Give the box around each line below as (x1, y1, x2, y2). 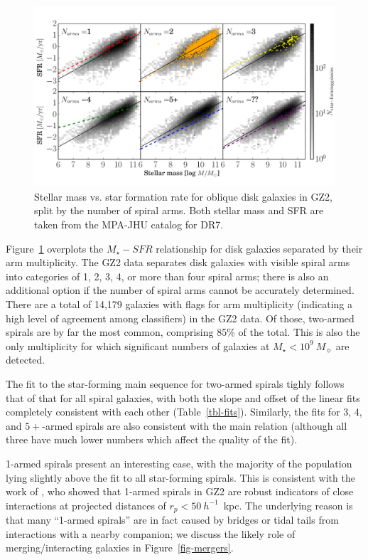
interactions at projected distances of (6, 497, 166, 512)
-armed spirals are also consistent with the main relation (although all (42, 418, 347, 433)
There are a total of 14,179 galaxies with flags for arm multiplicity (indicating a (6, 296, 352, 311)
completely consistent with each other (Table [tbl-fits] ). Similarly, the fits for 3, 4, (6, 404, 362, 419)
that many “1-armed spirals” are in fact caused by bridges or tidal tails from (6, 512, 339, 527)
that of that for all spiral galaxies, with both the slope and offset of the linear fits (6, 390, 360, 405)
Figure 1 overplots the (6, 241, 104, 255)
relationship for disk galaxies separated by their (156, 241, 363, 255)
